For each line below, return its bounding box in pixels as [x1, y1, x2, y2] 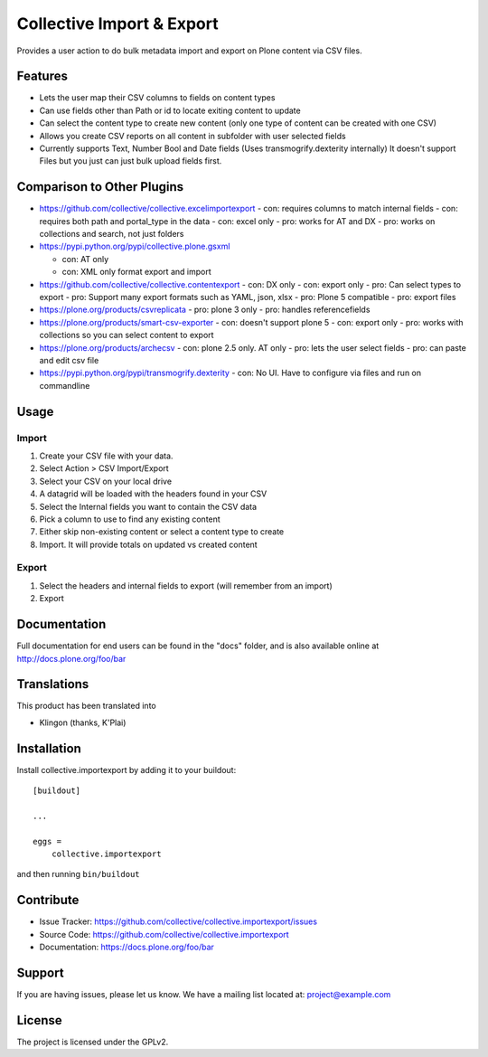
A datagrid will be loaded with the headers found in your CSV [39, 488, 267, 499]
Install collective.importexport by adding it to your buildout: [16, 764, 237, 775]
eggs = [33, 836, 62, 846]
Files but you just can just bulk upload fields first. [39, 156, 222, 166]
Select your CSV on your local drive [39, 476, 172, 486]
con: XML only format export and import [61, 267, 211, 278]
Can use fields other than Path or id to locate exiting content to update [39, 105, 302, 116]
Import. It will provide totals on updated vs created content [39, 539, 258, 550]
